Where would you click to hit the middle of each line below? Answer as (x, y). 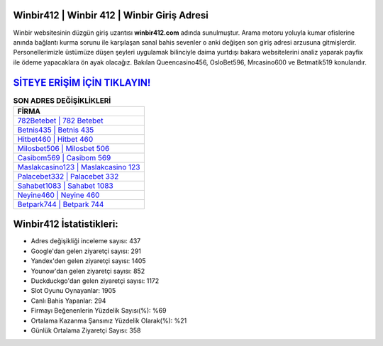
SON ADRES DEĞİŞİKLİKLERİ (62, 101)
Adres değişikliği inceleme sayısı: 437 (86, 241)
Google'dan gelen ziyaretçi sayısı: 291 (86, 251)
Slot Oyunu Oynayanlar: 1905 (73, 291)
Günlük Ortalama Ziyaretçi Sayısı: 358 (86, 330)
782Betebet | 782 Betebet (60, 121)
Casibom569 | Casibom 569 (64, 157)
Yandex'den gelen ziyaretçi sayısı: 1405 (88, 261)
